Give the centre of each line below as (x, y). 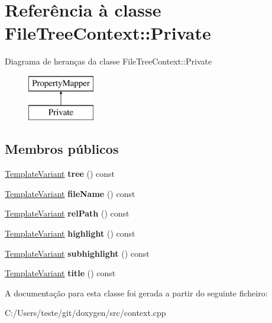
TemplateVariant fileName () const (70, 193)
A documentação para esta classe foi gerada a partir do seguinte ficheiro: (136, 293)
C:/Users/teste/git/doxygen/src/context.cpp (85, 313)
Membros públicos (62, 149)
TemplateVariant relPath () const (67, 213)
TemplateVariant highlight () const (70, 233)
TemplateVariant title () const (60, 273)
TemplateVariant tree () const (60, 174)
